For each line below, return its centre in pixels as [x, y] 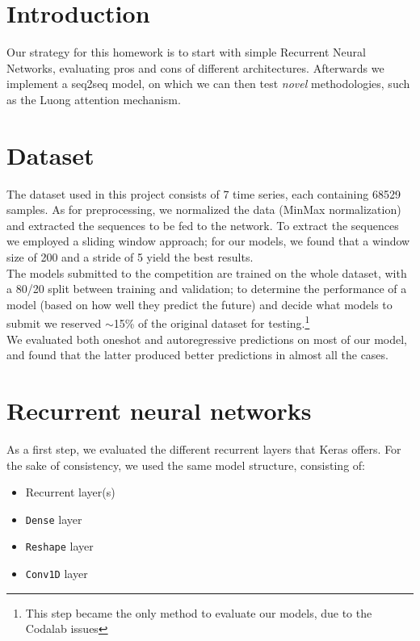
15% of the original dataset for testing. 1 [212, 322]
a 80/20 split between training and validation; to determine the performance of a [207, 289]
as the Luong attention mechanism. [94, 99]
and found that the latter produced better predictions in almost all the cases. [197, 355]
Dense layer [54, 519]
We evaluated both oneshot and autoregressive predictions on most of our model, [207, 339]
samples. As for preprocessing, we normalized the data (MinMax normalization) [204, 209]
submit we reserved [54, 323]
